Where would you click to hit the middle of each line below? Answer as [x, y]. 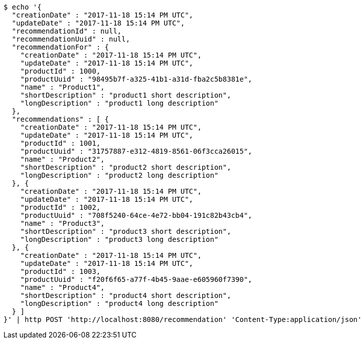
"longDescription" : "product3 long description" [119, 239]
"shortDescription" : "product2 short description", [126, 167]
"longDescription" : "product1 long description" [119, 103]
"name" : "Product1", [62, 87]
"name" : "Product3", [62, 223]
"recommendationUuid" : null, [71, 39]
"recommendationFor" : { [60, 47]
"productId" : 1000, [60, 71]
